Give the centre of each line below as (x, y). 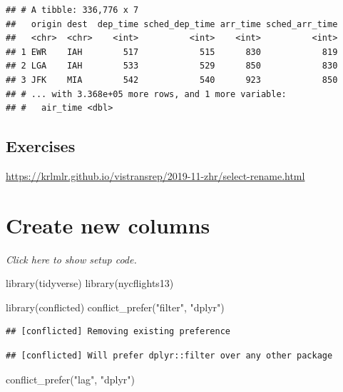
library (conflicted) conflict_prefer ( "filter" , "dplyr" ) (115, 307)
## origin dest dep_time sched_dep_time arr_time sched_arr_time (172, 24)
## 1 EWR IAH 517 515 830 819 (172, 52)
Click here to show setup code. (71, 259)
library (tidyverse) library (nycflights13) (90, 283)
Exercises (41, 146)
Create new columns (108, 225)
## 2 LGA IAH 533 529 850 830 (172, 66)
